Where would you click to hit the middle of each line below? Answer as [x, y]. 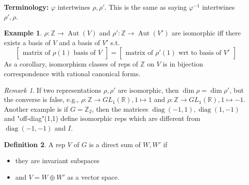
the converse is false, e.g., [41, 99]
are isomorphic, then [148, 90]
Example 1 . [23, 33]
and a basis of [80, 42]
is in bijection [183, 64]
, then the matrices [120, 109]
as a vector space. [93, 177]
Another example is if [36, 109]
